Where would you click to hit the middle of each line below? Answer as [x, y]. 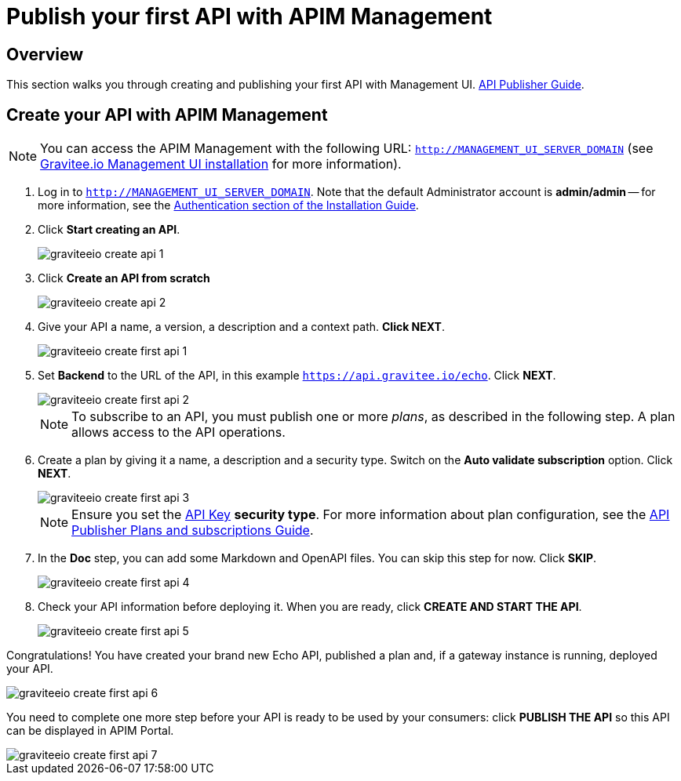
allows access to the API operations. [178, 432]
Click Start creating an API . [109, 230]
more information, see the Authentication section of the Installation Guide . [228, 205]
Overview [45, 54]
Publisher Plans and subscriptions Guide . [193, 530]
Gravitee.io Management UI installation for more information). [221, 164]
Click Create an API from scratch [124, 278]
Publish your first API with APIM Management [249, 16]
